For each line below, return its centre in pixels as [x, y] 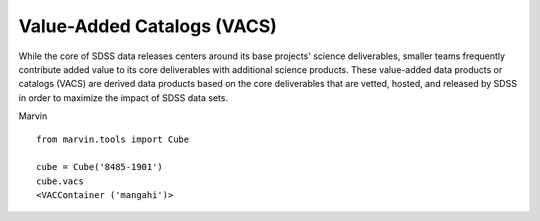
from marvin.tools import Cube [113, 139]
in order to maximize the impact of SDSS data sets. [123, 97]
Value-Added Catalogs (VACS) [147, 26]
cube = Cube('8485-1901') [100, 167]
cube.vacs [60, 181]
